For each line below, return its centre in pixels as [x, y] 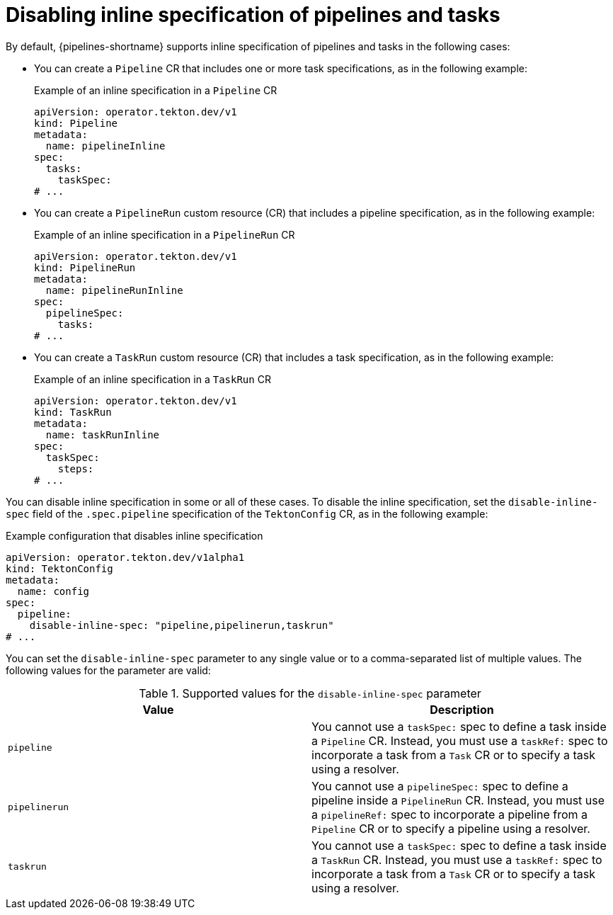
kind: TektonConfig [59, 568]
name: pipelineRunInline [114, 290]
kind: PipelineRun [85, 267]
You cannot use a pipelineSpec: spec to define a [440, 786]
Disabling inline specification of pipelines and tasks [253, 15]
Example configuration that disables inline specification [134, 535]
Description [462, 709]
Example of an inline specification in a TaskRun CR [153, 379]
